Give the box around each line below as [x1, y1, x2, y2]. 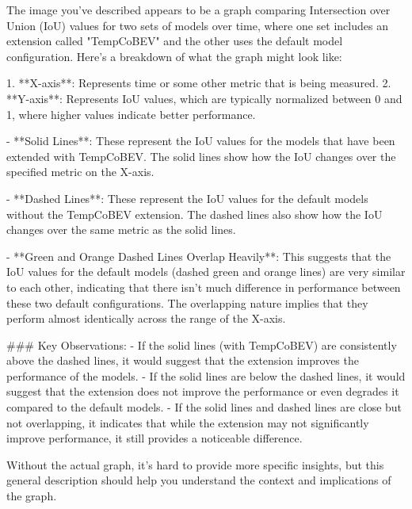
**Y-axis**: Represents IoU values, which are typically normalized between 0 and [6, 90, 402, 106]
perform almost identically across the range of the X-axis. [6, 310, 286, 327]
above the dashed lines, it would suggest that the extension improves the [6, 352, 359, 369]
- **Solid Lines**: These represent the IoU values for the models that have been [6, 132, 395, 149]
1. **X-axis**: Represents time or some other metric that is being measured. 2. [6, 75, 391, 91]
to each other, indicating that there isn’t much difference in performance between [6, 278, 401, 295]
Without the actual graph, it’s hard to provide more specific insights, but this [6, 456, 384, 473]
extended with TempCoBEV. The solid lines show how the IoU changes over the [6, 147, 396, 164]
